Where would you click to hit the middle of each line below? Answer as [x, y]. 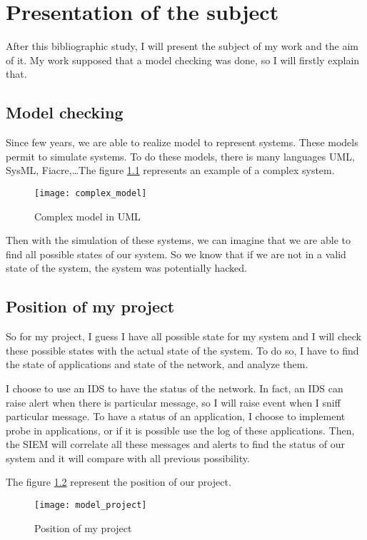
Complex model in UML [87, 216]
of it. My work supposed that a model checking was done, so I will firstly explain [183, 60]
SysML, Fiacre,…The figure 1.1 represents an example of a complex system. [170, 170]
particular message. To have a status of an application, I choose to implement [176, 416]
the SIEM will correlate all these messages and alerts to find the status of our [175, 444]
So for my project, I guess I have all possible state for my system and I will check [183, 336]
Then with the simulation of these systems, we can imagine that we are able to [178, 240]
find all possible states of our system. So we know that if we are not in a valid [176, 254]
